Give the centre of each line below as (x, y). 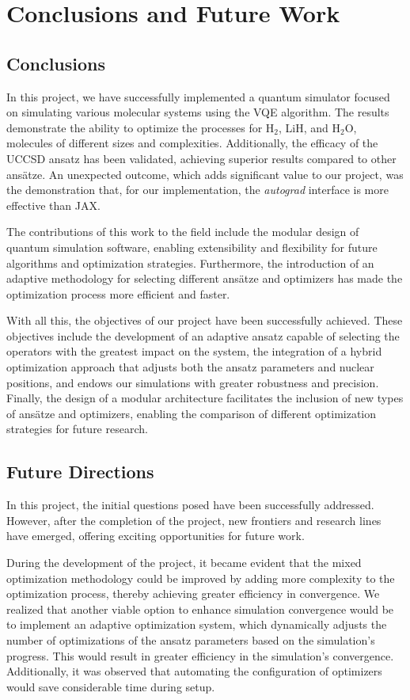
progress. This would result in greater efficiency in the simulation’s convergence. (200, 655)
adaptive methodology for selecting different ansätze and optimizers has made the (205, 278)
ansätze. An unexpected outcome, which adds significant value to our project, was (205, 174)
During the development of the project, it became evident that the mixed (184, 563)
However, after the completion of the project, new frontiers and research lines (194, 520)
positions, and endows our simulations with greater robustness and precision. (193, 382)
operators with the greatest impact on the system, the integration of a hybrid (194, 351)
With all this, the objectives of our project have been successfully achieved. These (205, 320)
